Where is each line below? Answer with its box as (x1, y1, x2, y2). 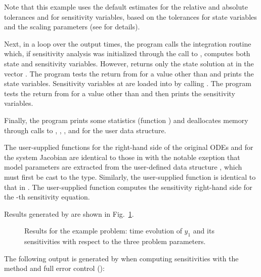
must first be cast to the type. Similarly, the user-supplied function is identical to (4, 171, 256, 182)
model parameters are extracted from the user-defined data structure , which (4, 162, 242, 172)
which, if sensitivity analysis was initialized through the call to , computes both (4, 48, 250, 59)
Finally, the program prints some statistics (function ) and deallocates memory (4, 114, 248, 125)
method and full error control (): (4, 263, 105, 273)
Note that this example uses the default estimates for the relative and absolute (4, 2, 248, 12)
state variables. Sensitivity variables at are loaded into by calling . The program (4, 78, 251, 89)
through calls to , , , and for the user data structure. (4, 125, 166, 135)
